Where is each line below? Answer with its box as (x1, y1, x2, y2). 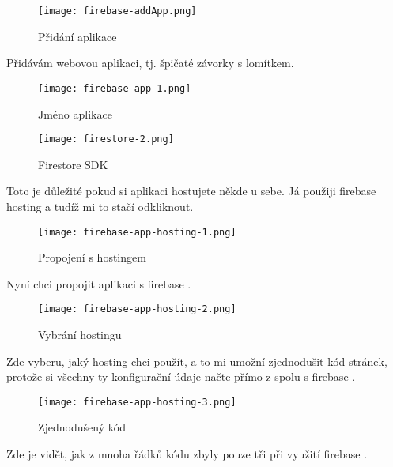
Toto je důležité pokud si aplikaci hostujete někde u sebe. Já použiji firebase (6, 183, 376, 199)
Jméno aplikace (38, 105, 112, 122)
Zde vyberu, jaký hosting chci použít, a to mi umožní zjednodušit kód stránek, (6, 352, 387, 369)
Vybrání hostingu (38, 326, 122, 343)
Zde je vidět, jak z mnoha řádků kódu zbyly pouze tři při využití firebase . (6, 446, 368, 462)
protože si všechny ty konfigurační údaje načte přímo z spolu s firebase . (6, 368, 356, 385)
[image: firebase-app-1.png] (38, 82, 191, 94)
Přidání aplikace (38, 28, 117, 44)
